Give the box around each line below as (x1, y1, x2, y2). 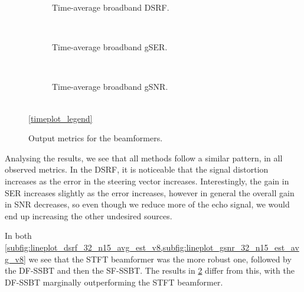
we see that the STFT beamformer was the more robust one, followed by (28, 252, 292, 265)
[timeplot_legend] (28, 112, 93, 124)
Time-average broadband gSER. (52, 41, 168, 53)
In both (5, 229, 32, 242)
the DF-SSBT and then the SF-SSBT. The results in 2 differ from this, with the (5, 264, 295, 277)
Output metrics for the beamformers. (28, 132, 163, 144)
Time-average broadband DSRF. (52, 1, 169, 13)
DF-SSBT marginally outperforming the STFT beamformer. (5, 275, 223, 288)
